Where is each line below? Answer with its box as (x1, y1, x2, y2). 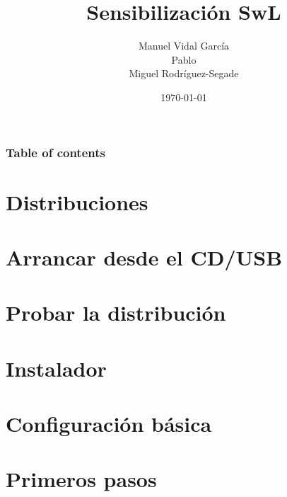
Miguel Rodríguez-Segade (129, 66, 239, 81)
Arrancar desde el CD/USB (6, 242, 283, 271)
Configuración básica (6, 409, 212, 438)
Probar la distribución (6, 298, 226, 327)
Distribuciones (6, 187, 148, 216)
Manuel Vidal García (138, 38, 230, 53)
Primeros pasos (6, 464, 157, 493)
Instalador (6, 353, 107, 382)
